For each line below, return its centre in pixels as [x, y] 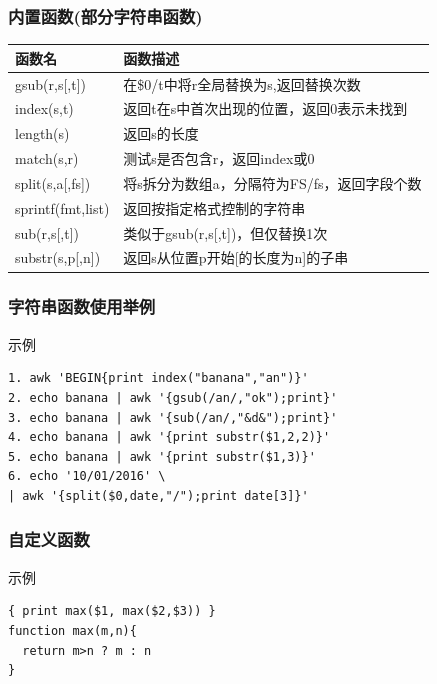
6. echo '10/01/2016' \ [87, 476]
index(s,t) [44, 108]
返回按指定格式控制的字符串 [214, 207]
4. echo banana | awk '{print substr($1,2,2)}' [169, 437]
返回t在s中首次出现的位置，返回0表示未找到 [265, 108]
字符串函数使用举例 [82, 306]
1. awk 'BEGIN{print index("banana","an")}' [158, 378]
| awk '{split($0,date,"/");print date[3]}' [158, 495]
